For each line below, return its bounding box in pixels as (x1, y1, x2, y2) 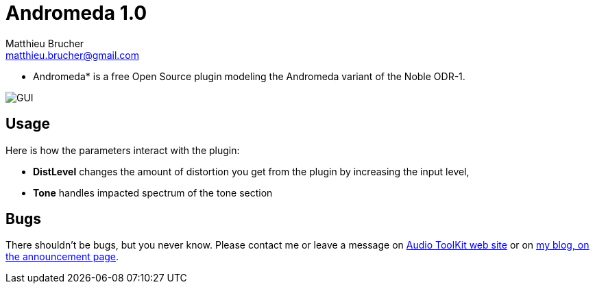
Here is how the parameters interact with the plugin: (5, 144, 240, 156)
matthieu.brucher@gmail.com (5, 49, 139, 61)
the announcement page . (5, 251, 119, 263)
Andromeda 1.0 (5, 1, 147, 25)
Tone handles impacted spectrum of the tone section (33, 186, 273, 199)
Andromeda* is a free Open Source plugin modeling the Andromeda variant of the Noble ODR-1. (33, 70, 465, 82)
